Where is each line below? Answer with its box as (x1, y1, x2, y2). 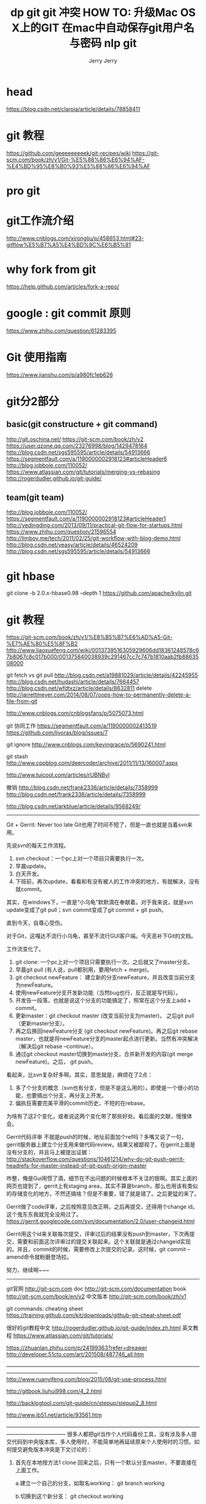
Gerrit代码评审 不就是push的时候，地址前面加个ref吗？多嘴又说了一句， (6, 1133, 187, 1141)
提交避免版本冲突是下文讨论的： (11, 1446, 93, 1453)
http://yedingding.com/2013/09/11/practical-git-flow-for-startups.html (6, 522, 183, 529)
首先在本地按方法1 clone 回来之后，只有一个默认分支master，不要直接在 (15, 1459, 197, 1467)
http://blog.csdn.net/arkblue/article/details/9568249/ (6, 803, 141, 810)
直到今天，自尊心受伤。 (6, 919, 66, 927)
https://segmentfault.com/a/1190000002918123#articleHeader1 (6, 515, 167, 522)
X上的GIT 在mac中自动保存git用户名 (11, 21, 195, 35)
